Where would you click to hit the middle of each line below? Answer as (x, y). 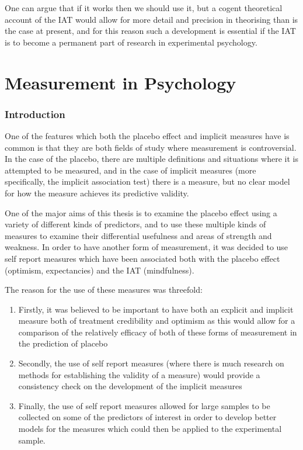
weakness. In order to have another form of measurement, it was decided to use (147, 247)
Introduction (35, 114)
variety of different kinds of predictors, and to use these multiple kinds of (135, 224)
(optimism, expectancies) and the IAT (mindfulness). (100, 270)
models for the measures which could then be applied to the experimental (150, 429)
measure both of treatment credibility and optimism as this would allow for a (157, 321)
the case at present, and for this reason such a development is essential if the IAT (150, 31)
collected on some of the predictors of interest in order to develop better (147, 417)
